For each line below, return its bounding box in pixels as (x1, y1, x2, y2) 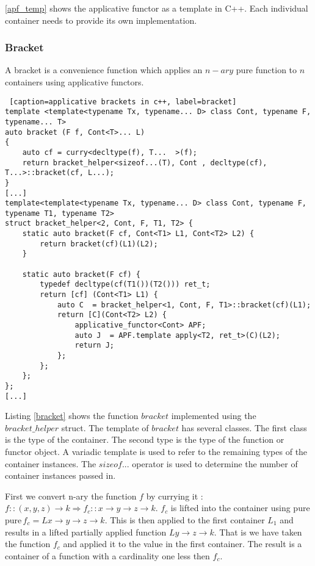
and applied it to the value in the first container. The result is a (63, 537, 302, 550)
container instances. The (5, 457, 96, 470)
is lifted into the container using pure (170, 501, 310, 514)
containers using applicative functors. (5, 76, 144, 88)
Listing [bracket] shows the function (5, 409, 139, 422)
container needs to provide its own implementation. (5, 13, 197, 26)
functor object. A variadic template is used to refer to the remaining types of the (5, 445, 308, 458)
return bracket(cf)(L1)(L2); (40, 239, 158, 248)
